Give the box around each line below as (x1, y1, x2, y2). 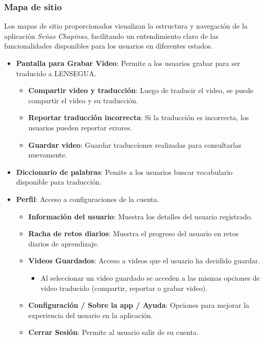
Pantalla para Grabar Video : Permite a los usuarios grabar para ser (16, 58, 241, 68)
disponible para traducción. (16, 176, 102, 187)
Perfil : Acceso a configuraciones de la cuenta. (16, 193, 159, 204)
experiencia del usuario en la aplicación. (28, 309, 153, 320)
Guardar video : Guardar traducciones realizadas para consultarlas (28, 139, 242, 150)
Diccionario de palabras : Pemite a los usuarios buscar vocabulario (16, 166, 233, 177)
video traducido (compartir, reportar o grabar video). (40, 282, 208, 293)
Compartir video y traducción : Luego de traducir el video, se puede (28, 85, 253, 96)
